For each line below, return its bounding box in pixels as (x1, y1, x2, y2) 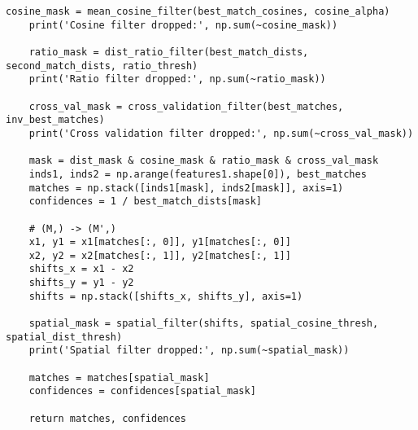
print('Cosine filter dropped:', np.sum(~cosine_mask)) (28, 19, 338, 31)
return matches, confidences (28, 412, 186, 424)
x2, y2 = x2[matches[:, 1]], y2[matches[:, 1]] (28, 249, 291, 261)
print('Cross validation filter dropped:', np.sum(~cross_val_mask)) (28, 127, 414, 139)
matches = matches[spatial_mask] (28, 371, 210, 384)
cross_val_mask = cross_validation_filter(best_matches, (28, 100, 344, 112)
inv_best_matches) (6, 114, 105, 126)
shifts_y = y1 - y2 (28, 277, 134, 289)
